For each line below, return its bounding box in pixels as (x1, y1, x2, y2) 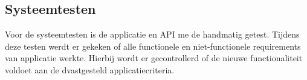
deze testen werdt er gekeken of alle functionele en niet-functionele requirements (5, 39, 301, 52)
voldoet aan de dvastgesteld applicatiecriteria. (5, 63, 175, 76)
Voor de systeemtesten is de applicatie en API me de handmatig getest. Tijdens (5, 28, 300, 41)
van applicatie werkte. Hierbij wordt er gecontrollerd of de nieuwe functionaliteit (5, 52, 303, 64)
